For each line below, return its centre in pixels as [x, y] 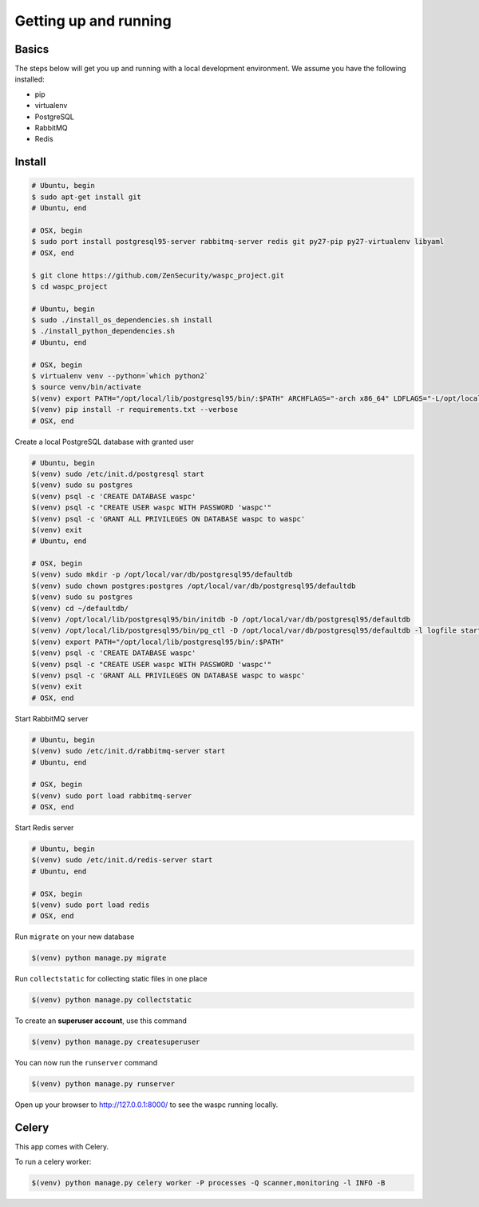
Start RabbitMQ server [51, 718]
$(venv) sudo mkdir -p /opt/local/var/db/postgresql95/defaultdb [162, 575]
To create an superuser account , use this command [101, 1021]
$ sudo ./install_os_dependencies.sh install [122, 320]
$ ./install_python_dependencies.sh [103, 331]
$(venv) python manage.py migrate [99, 958]
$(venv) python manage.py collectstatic [111, 1000]
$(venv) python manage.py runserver [103, 1084]
